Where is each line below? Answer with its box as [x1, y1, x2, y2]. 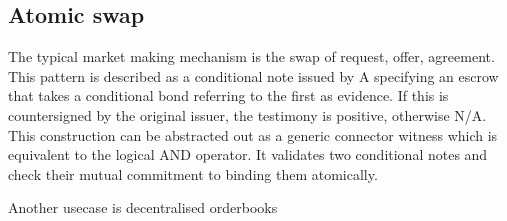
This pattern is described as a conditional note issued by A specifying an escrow [8, 65, 499, 86]
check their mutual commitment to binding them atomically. [8, 163, 378, 184]
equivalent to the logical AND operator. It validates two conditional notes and [8, 144, 488, 165]
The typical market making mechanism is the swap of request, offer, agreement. [8, 46, 495, 67]
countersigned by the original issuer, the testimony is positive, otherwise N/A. [8, 104, 487, 125]
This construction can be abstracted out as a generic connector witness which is [8, 124, 498, 145]
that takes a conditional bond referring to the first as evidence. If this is [8, 85, 449, 106]
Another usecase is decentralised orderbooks [8, 197, 278, 218]
